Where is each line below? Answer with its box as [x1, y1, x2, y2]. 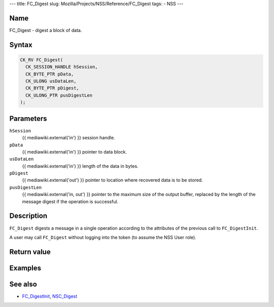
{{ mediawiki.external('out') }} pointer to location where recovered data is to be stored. [22, 177, 203, 183]
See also [9, 280, 38, 288]
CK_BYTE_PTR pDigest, [25, 85, 80, 91]
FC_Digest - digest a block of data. [9, 27, 82, 33]
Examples [9, 263, 42, 272]
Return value [9, 247, 51, 256]
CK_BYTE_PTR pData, [25, 71, 74, 77]
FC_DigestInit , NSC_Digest [22, 293, 78, 299]
